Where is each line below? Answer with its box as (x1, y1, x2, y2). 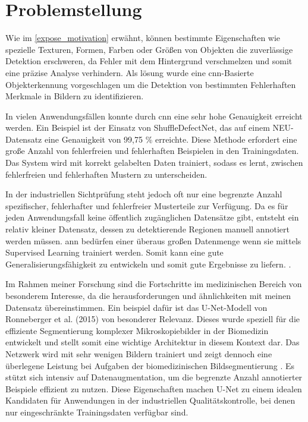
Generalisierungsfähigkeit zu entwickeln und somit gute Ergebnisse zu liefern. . (5, 257, 291, 270)
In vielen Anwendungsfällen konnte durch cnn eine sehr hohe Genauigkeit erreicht (5, 109, 303, 122)
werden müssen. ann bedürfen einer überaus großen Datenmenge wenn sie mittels (5, 234, 301, 247)
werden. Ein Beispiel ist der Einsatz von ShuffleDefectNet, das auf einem (5, 121, 270, 134)
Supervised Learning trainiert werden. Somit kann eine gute (5, 246, 224, 259)
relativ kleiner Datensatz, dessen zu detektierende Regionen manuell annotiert (5, 223, 290, 235)
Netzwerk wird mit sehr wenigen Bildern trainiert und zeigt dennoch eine (5, 347, 272, 360)
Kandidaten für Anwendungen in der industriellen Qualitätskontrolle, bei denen (5, 394, 296, 407)
